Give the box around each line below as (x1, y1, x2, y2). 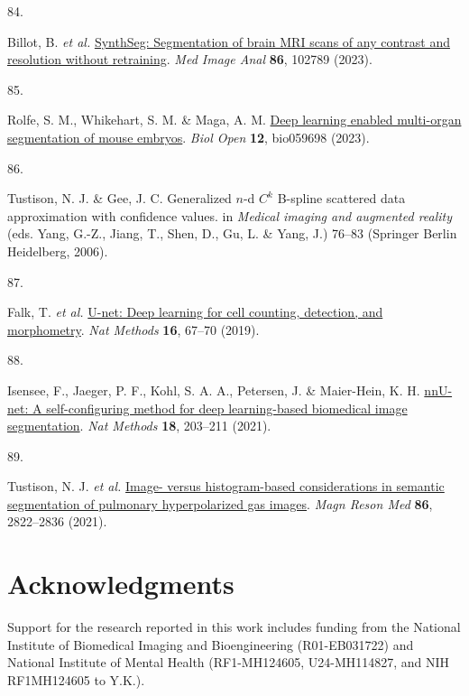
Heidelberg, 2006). (7, 241, 108, 260)
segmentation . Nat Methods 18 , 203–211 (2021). (7, 416, 271, 435)
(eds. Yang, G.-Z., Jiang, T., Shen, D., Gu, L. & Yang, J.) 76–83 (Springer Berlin (7, 224, 457, 243)
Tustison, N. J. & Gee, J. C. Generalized (7, 189, 232, 208)
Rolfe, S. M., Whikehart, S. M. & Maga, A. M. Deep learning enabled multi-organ (7, 110, 462, 129)
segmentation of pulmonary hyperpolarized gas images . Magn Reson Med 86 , (7, 494, 433, 513)
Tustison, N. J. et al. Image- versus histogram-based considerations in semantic (7, 477, 445, 496)
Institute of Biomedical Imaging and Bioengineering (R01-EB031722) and (7, 635, 414, 654)
